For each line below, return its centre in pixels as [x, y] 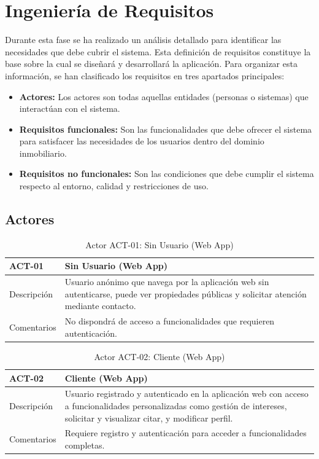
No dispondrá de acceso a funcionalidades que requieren [170, 321]
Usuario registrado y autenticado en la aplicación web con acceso [186, 394]
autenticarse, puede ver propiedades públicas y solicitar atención [186, 293]
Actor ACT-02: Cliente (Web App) [159, 357]
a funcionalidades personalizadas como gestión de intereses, [176, 406]
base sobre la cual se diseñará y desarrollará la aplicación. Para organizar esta [151, 64]
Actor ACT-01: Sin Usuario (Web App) [159, 244]
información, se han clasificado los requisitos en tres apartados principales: [145, 75]
